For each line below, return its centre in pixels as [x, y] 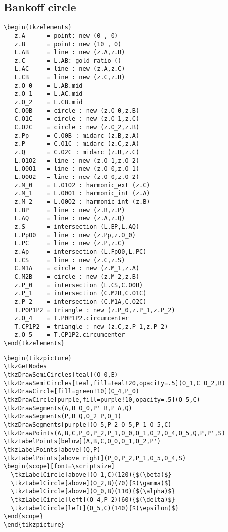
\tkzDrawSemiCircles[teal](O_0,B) [61, 375]
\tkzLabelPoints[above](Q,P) [52, 450]
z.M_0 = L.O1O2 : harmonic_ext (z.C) [82, 185]
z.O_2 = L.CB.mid [49, 102]
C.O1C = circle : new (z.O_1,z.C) [77, 119]
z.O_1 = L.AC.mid [49, 94]
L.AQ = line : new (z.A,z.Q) [70, 219]
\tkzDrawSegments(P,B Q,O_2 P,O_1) [63, 417]
